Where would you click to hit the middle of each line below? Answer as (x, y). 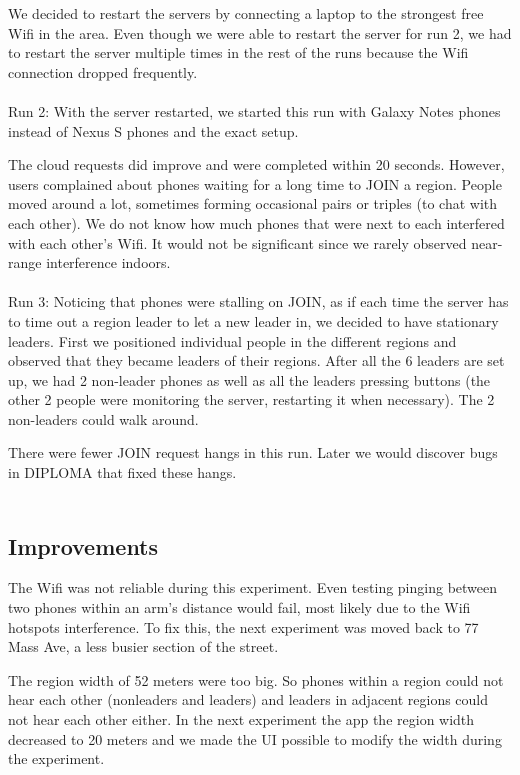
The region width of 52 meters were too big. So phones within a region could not (256, 679)
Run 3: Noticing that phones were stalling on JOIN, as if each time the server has (258, 301)
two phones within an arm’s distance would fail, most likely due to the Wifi (239, 607)
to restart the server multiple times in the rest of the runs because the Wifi (238, 52)
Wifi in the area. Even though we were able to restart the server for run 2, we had (260, 32)
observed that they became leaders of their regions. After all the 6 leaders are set (256, 360)
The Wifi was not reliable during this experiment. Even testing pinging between (253, 587)
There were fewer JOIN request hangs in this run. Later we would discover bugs (253, 452)
